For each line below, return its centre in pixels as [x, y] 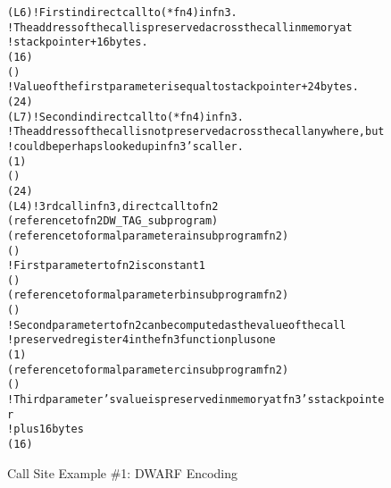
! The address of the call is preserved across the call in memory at [180, 27]
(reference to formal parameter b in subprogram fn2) [148, 295]
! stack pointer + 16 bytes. [78, 42]
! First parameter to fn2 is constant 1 [106, 266]
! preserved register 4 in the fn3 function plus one [141, 340]
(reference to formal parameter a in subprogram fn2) [148, 236]
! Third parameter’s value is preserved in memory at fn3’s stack [177, 400]
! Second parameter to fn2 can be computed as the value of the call [177, 325]
